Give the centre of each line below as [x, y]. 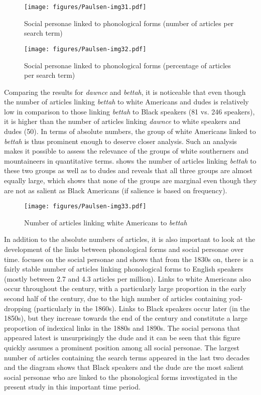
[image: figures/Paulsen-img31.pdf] [85, 7]
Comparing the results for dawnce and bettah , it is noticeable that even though [125, 92]
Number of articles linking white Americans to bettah [106, 222]
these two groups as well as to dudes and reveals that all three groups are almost [128, 170]
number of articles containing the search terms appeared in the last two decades [127, 357]
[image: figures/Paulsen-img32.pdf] [85, 49]
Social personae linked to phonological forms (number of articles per [129, 23]
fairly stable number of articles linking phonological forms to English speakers [124, 269]
